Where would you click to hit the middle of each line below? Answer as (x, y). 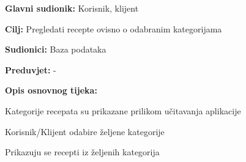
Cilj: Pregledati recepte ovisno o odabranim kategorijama (114, 28)
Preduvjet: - (31, 69)
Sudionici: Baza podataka (56, 49)
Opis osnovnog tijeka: (51, 90)
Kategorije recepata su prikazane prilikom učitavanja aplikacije (123, 110)
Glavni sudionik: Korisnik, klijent (72, 8)
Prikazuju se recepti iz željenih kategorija (82, 152)
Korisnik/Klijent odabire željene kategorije (85, 131)
